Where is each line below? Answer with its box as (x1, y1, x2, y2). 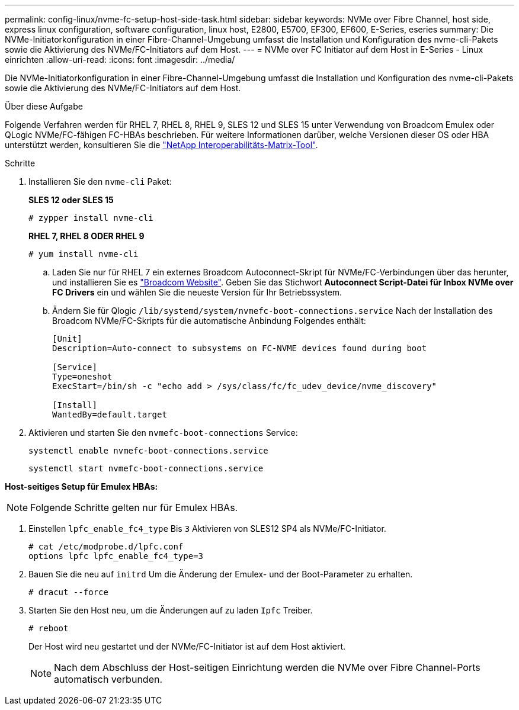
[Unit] (52, 334, 82, 343)
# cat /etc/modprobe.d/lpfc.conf (28, 542, 184, 551)
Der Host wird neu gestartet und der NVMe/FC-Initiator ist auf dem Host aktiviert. (28, 641, 346, 651)
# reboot (28, 624, 69, 633)
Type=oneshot (52, 372, 113, 381)
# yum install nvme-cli (28, 249, 139, 259)
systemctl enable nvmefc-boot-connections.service (28, 446, 268, 455)
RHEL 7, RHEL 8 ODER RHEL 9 (28, 231, 145, 241)
